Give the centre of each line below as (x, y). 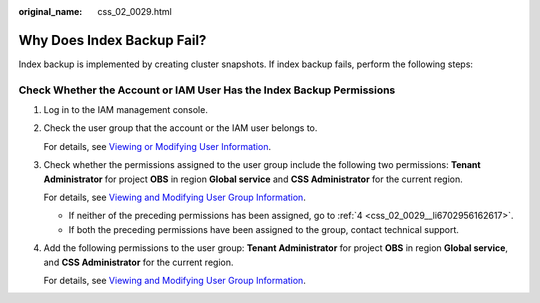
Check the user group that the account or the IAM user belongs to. (180, 128)
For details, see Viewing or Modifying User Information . (157, 146)
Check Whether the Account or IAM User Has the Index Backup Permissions (207, 90)
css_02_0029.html (134, 11)
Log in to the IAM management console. (126, 110)
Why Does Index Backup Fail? (112, 40)
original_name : (50, 11)
